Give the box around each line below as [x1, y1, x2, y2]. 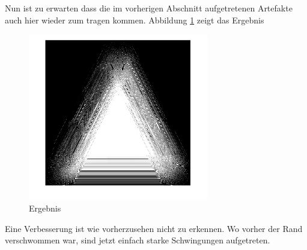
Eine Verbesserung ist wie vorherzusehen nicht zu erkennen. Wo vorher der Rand [5, 222, 303, 234]
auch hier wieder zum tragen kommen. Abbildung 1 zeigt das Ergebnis [5, 13, 264, 26]
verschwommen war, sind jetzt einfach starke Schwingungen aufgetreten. [5, 234, 270, 246]
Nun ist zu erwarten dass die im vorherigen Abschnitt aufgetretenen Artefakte [5, 2, 293, 14]
